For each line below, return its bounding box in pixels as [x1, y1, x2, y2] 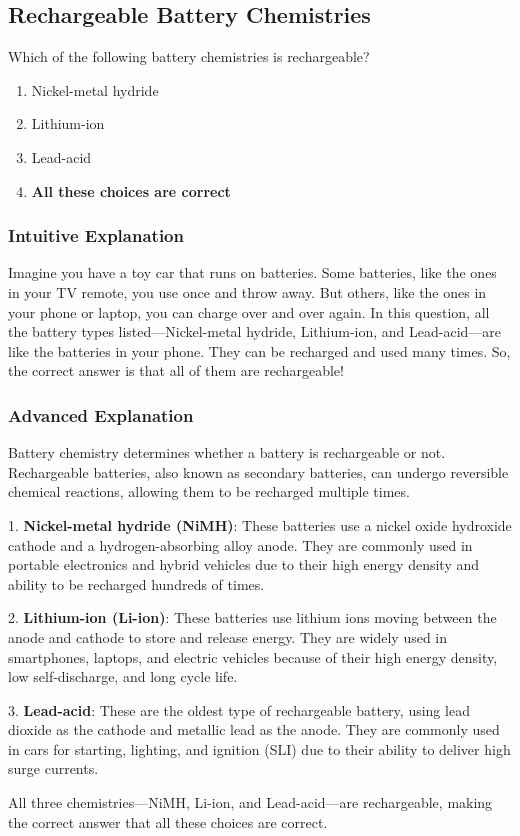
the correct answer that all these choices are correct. [8, 811, 328, 832]
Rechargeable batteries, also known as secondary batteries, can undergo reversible [8, 461, 509, 482]
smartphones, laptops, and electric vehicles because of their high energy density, [8, 646, 498, 667]
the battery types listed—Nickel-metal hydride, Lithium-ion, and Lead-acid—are [8, 321, 502, 342]
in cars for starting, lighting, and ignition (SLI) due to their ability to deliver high [8, 738, 511, 759]
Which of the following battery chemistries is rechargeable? [8, 46, 370, 67]
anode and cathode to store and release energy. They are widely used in [8, 626, 448, 647]
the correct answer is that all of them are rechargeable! [8, 360, 344, 381]
